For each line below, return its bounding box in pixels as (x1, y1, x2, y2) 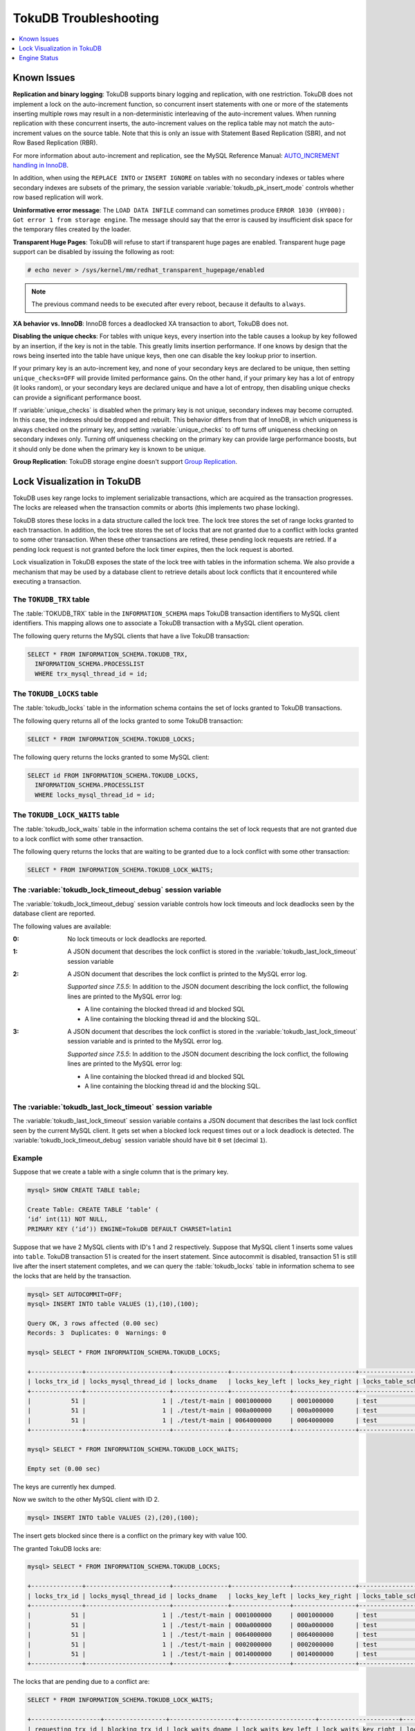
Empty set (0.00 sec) (27, 1464, 101, 1473)
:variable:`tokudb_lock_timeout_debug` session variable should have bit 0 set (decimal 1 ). (12, 1136, 268, 1144)
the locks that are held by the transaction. (12, 1271, 131, 1280)
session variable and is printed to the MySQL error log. (67, 1037, 223, 1046)
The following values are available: (12, 922, 112, 931)
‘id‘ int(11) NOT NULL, (27, 1215, 109, 1223)
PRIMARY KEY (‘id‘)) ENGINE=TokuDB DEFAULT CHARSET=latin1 (27, 1225, 232, 1232)
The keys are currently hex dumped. (12, 1482, 117, 1491)
